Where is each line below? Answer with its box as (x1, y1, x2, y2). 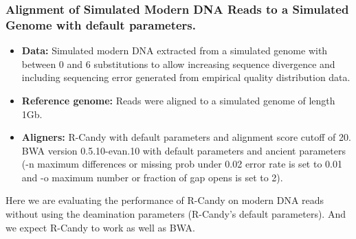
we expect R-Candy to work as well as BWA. (5, 220, 195, 234)
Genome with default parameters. (5, 16, 197, 33)
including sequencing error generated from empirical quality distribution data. (21, 70, 351, 84)
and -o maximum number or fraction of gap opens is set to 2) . (21, 170, 283, 184)
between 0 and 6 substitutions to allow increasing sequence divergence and (21, 56, 335, 71)
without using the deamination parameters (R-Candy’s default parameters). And (5, 207, 346, 221)
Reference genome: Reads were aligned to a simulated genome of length (21, 93, 335, 107)
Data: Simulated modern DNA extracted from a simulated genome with (21, 43, 328, 58)
